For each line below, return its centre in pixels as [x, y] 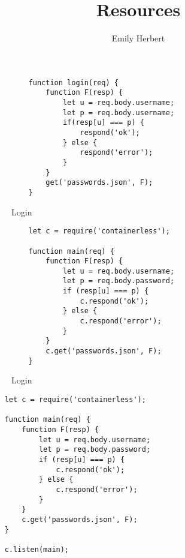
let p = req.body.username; [119, 112]
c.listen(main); [37, 549]
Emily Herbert [138, 38]
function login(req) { [73, 82]
